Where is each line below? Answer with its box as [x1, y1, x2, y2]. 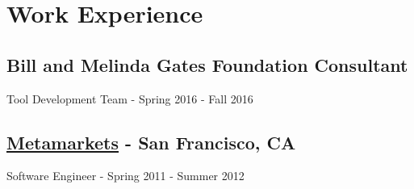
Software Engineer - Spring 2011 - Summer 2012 [6, 167, 245, 184]
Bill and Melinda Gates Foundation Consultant [6, 52, 408, 77]
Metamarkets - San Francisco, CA [6, 129, 296, 154]
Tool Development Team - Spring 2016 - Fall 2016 [6, 90, 253, 107]
